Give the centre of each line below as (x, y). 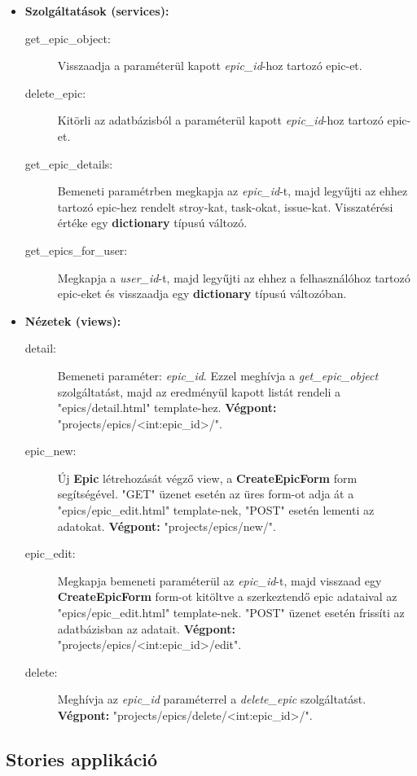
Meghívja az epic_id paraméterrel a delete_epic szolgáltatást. (212, 699)
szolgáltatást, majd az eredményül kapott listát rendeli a (199, 391)
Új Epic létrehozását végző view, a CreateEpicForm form (207, 478)
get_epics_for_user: (76, 250)
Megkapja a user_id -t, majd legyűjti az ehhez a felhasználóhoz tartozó (234, 277)
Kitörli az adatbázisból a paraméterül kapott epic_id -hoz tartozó (220, 120)
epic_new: (50, 451)
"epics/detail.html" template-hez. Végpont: (167, 408)
